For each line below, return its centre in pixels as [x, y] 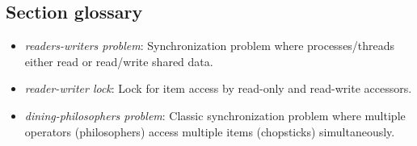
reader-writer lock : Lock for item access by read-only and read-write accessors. [218, 88]
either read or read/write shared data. [119, 61]
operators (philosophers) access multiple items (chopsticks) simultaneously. [210, 131]
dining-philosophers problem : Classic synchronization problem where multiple [215, 115]
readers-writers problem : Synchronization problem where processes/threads [210, 46]
